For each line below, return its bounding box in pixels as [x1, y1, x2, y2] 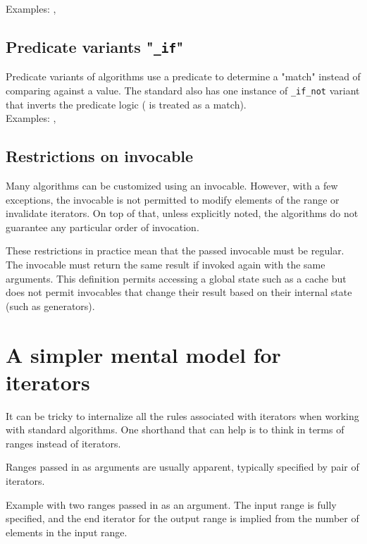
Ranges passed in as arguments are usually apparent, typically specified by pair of [6, 459, 359, 474]
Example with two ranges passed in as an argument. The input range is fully [6, 497, 337, 512]
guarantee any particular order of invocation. [6, 219, 199, 234]
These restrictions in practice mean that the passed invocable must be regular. [6, 243, 344, 258]
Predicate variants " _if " [6, 35, 184, 57]
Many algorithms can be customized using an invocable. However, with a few [6, 178, 338, 193]
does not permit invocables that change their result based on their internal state [6, 285, 352, 299]
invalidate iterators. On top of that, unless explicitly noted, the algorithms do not [6, 206, 359, 221]
